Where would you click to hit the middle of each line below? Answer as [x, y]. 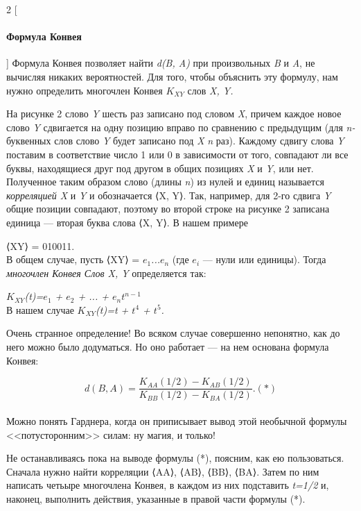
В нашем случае [40, 309]
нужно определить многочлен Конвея [85, 90]
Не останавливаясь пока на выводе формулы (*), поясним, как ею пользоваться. [175, 458]
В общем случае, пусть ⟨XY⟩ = [73, 259]
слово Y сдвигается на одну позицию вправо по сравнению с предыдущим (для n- [181, 127]
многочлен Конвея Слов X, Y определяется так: [106, 273]
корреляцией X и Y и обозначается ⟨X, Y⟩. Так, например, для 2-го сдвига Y [169, 195]
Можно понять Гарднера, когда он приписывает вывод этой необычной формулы [177, 420]
